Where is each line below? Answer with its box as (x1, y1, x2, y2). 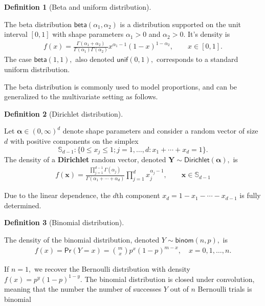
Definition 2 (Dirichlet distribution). (4, 108, 123, 119)
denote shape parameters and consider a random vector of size (62, 125, 258, 136)
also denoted (75, 54, 115, 64)
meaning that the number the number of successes (4, 283, 162, 294)
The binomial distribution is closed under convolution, (84, 273, 255, 284)
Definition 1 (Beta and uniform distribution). (4, 2, 151, 12)
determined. (4, 200, 41, 210)
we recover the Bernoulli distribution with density (34, 264, 190, 274)
